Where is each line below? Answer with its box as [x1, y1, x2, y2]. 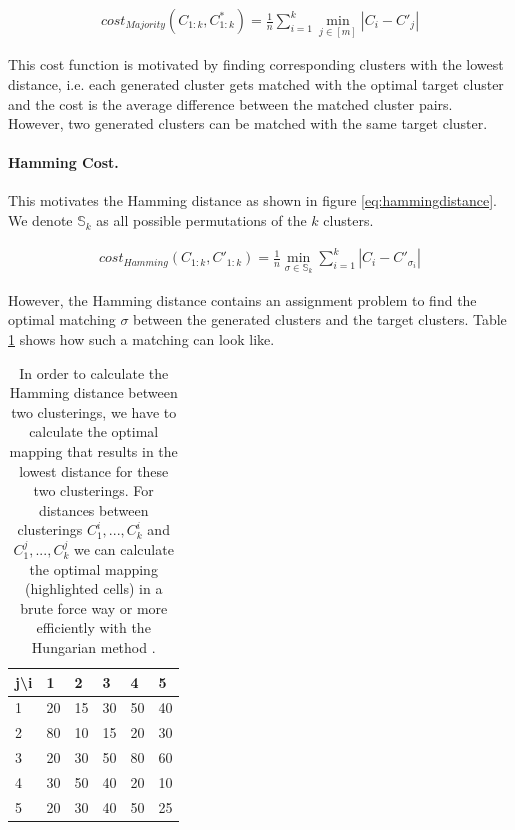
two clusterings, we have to [11, 401, 177, 422]
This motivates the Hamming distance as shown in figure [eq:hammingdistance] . [8, 190, 497, 211]
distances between [39, 499, 149, 520]
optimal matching [8, 309, 116, 330]
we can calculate [73, 538, 174, 559]
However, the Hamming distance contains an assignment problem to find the [8, 289, 477, 310]
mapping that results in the [9, 440, 178, 461]
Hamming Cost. [8, 152, 119, 173]
